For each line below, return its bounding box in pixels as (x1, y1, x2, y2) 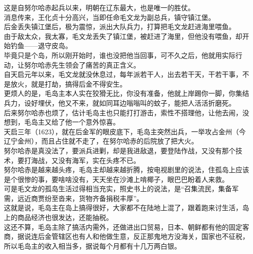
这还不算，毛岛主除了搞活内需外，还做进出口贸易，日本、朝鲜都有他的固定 (4, 221, 242, 232)
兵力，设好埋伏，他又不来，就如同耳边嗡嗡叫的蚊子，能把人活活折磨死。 (4, 97, 235, 108)
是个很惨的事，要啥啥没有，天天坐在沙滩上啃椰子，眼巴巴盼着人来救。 (4, 174, 229, 184)
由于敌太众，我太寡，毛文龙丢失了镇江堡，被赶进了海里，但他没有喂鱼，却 (4, 31, 242, 41)
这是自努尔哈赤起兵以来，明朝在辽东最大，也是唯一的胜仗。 (4, 2, 195, 12)
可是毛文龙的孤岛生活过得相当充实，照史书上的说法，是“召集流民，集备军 (4, 183, 239, 194)
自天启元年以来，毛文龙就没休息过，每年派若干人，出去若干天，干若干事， (4, 69, 242, 79)
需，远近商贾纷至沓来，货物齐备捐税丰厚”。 (4, 193, 144, 203)
